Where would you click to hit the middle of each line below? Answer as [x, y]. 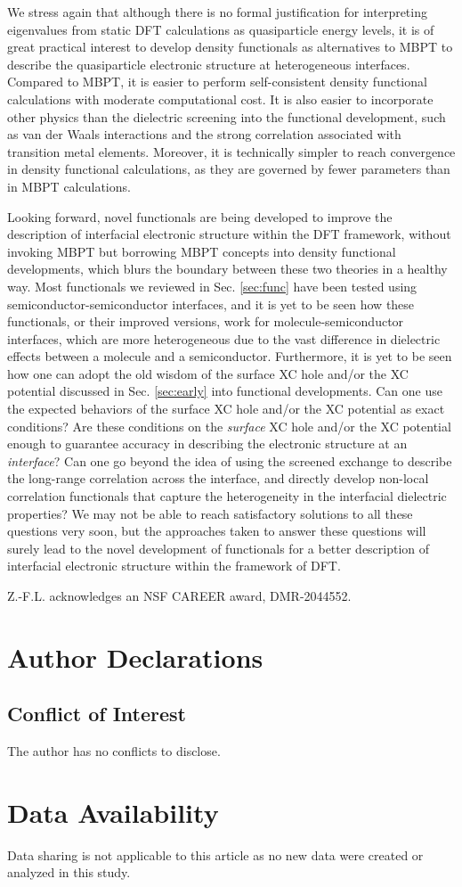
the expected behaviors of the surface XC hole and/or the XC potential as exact [226, 409]
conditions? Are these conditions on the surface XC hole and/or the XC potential [229, 426]
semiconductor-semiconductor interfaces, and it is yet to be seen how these [211, 304]
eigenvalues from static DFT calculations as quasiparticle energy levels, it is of [221, 29]
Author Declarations [135, 657]
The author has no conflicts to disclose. [114, 751]
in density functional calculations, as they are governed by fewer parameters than [229, 169]
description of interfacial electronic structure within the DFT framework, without [229, 234]
